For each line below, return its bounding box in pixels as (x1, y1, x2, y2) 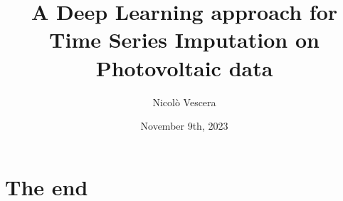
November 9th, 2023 (140, 118, 228, 133)
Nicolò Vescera (152, 94, 216, 109)
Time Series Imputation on (49, 25, 320, 54)
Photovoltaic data (95, 53, 273, 82)
